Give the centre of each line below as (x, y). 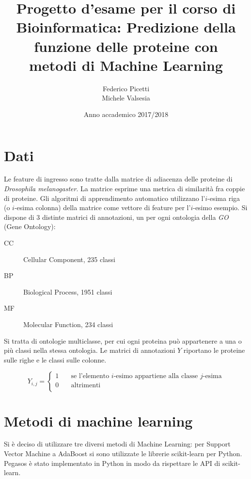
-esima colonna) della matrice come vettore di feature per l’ (102, 207)
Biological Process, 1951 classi (68, 291)
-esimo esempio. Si (220, 207)
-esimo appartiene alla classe (156, 376)
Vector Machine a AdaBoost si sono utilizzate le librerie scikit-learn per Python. (123, 454)
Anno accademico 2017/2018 (126, 114)
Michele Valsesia (126, 98)
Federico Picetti (126, 88)
